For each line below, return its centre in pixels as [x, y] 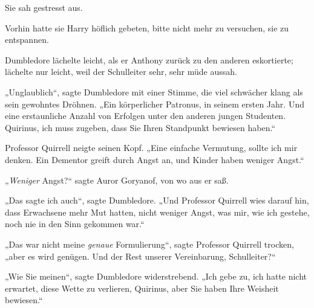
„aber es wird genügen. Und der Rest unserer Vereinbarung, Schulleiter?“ [140, 256]
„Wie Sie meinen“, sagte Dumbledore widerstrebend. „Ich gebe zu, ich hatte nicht [156, 276]
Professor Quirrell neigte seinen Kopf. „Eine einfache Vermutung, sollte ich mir [151, 148]
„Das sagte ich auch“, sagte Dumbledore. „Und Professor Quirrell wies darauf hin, [157, 200]
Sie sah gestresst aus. [44, 7]
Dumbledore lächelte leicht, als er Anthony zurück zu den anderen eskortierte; [149, 59]
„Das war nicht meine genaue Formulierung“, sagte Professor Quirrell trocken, [149, 244]
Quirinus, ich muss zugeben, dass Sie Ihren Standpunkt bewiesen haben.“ [140, 127]
